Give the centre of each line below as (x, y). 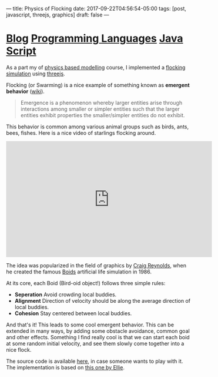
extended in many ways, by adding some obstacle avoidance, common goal (98, 331)
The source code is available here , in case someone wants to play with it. (95, 361)
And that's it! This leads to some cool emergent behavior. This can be (90, 325)
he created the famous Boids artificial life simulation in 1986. (79, 272)
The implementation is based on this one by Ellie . (66, 367)
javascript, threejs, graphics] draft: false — (58, 15)
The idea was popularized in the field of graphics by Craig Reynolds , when (96, 265)
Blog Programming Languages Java (95, 39)
